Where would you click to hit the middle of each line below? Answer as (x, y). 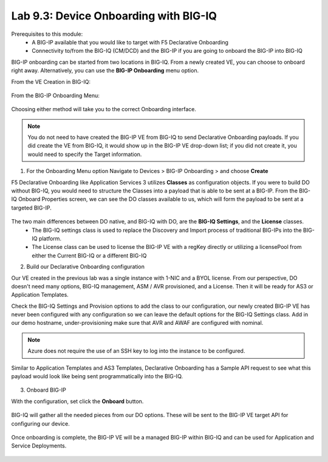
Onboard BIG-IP (46, 390)
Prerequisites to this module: (47, 34)
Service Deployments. (39, 446)
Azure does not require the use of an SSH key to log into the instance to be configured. (136, 351)
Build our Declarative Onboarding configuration (86, 267)
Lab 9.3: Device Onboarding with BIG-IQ (114, 16)
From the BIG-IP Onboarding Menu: (56, 95)
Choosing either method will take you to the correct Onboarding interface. (104, 109)
